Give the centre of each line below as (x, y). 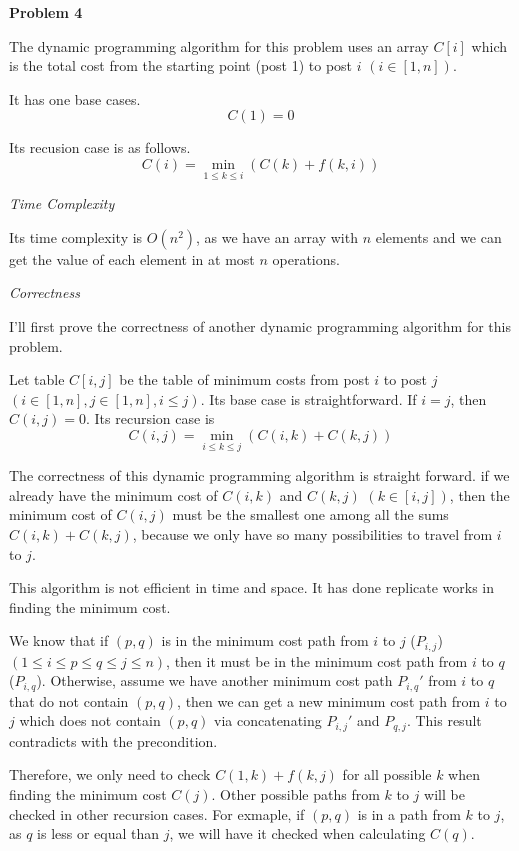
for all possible (387, 774)
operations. (306, 258)
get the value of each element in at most (132, 258)
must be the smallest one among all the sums (310, 514)
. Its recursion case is (150, 418)
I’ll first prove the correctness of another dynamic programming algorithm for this (260, 325)
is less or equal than (98, 833)
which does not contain (90, 720)
